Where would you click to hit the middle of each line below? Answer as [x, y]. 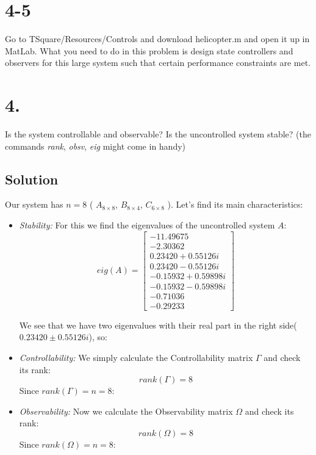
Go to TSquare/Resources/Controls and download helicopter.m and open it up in [157, 39]
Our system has [34, 204]
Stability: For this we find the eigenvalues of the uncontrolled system [147, 225]
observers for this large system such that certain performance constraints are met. [158, 63]
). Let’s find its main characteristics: [235, 204]
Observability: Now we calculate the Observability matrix [126, 411]
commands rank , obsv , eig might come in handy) [95, 146]
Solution [32, 179]
